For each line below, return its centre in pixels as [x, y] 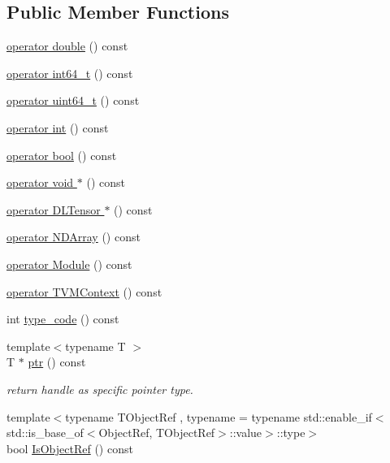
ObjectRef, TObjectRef [157, 433]
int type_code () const [63, 319]
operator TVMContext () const [84, 291]
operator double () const [67, 46]
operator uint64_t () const [73, 100]
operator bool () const [62, 155]
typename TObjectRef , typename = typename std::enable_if [219, 416]
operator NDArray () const [74, 237]
